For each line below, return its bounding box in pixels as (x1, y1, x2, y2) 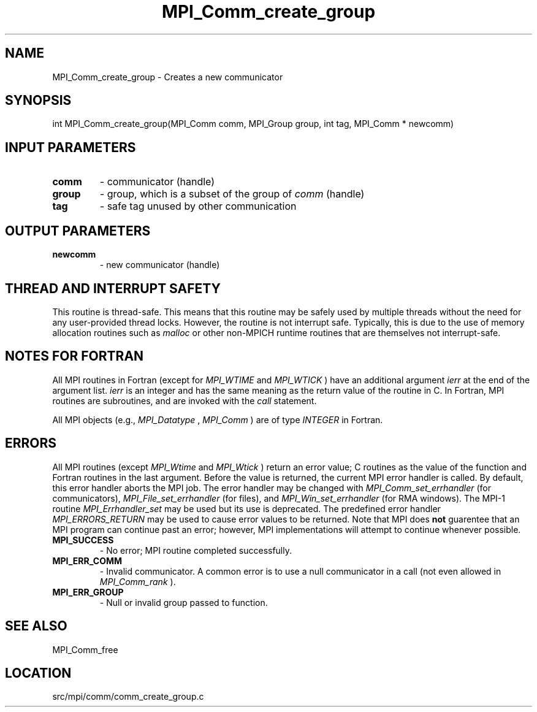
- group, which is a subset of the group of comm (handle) (99, 188, 365, 201)
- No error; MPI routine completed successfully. (99, 545, 292, 556)
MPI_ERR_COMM (52, 555, 123, 566)
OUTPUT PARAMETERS (5, 223, 151, 239)
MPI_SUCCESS (52, 534, 114, 545)
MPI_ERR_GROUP (52, 586, 124, 597)
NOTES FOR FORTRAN (5, 348, 144, 364)
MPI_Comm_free (52, 644, 118, 655)
